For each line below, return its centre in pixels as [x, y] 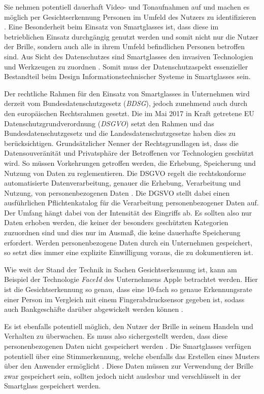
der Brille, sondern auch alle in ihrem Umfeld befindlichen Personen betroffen [125, 46]
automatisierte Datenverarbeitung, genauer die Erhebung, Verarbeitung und [122, 183]
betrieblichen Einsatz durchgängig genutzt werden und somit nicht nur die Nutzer [131, 36]
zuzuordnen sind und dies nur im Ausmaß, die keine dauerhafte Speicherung [122, 232]
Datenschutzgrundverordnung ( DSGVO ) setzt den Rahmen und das [109, 123]
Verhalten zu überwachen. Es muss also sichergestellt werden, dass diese [116, 336]
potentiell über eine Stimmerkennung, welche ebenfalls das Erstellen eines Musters [132, 356]
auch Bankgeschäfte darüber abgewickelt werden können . [94, 309]
